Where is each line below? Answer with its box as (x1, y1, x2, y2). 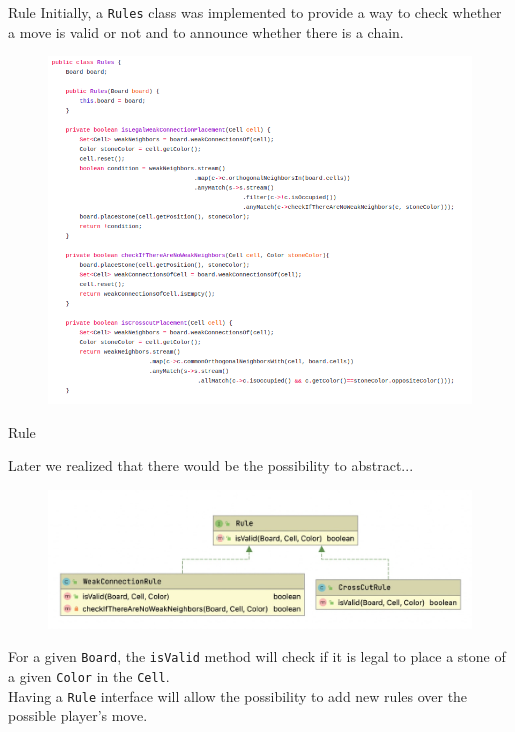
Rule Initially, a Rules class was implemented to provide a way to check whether (8, 2, 502, 22)
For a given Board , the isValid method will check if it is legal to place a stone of (8, 646, 506, 667)
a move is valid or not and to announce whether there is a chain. (8, 21, 404, 42)
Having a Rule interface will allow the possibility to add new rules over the (8, 685, 468, 706)
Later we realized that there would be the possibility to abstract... (8, 455, 414, 476)
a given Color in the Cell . (8, 665, 170, 686)
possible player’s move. (8, 705, 148, 726)
